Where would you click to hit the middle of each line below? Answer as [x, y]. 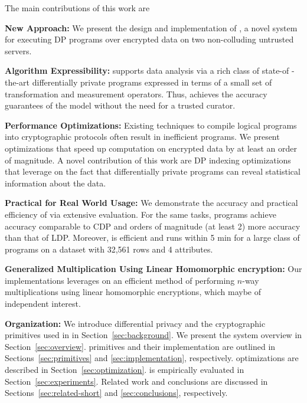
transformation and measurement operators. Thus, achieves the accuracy [136, 94]
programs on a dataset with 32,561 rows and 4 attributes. [109, 249]
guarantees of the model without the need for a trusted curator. [120, 105]
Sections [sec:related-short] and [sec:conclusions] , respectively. [116, 393]
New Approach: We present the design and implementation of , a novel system [151, 27]
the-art [17, 82]
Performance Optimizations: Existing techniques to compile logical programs [151, 125]
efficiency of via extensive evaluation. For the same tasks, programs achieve [141, 214]
